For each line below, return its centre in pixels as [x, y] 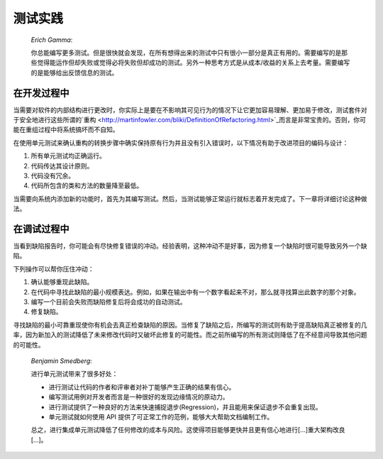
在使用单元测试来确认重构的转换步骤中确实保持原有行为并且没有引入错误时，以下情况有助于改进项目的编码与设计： [181, 143]
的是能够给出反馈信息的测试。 [74, 72]
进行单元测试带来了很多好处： [74, 374]
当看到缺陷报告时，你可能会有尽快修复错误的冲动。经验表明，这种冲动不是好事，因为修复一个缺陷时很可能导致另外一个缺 [190, 246]
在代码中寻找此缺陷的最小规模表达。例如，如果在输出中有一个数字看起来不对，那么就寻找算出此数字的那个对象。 [195, 292]
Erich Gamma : [52, 40]
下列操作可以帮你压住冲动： [54, 269]
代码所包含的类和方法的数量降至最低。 [87, 185]
